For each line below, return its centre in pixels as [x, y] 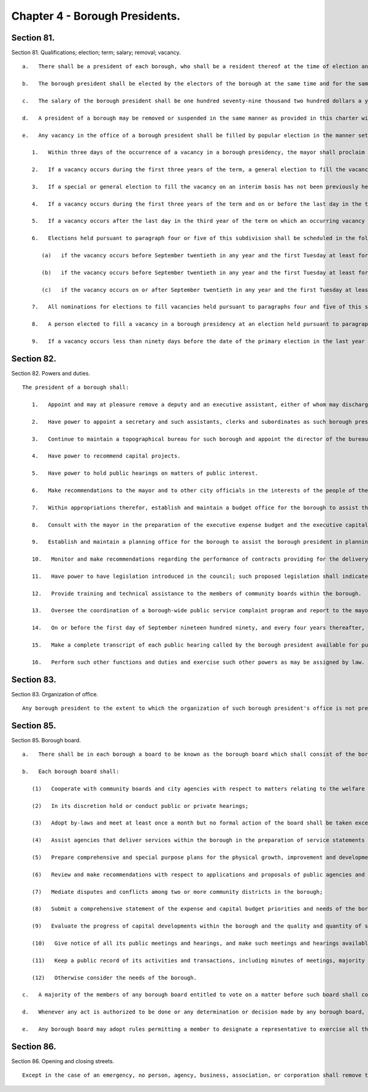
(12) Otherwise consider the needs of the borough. [114, 978]
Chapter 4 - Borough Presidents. [96, 16]
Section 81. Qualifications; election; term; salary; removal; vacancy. [96, 53]
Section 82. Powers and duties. [51, 373]
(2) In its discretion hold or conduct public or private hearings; [140, 806]
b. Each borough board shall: [71, 772]
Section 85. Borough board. [46, 740]
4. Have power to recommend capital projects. [106, 456]
